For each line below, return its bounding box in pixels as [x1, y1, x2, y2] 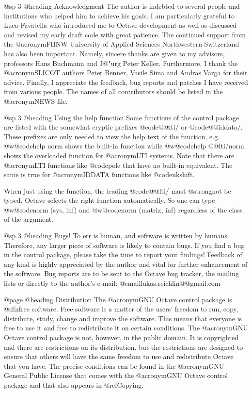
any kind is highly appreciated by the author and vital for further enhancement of [4, 259, 248, 269]
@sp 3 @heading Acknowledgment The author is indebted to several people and [4, 1, 240, 11]
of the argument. [4, 214, 53, 224]
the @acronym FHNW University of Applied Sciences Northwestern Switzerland [4, 39, 239, 49]
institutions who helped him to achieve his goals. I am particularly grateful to [4, 10, 235, 20]
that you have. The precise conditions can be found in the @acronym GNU [4, 360, 224, 371]
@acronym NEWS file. [4, 96, 68, 106]
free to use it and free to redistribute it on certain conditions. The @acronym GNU [4, 323, 248, 333]
